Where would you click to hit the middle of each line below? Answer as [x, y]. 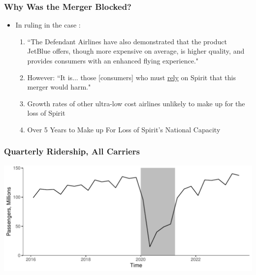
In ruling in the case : [48, 25]
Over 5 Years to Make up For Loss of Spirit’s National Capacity [124, 129]
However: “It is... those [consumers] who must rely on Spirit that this [131, 77]
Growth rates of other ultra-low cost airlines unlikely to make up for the [136, 103]
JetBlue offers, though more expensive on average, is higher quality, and [136, 51]
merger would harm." [59, 87]
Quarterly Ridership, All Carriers [72, 151]
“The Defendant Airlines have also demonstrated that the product [127, 41]
